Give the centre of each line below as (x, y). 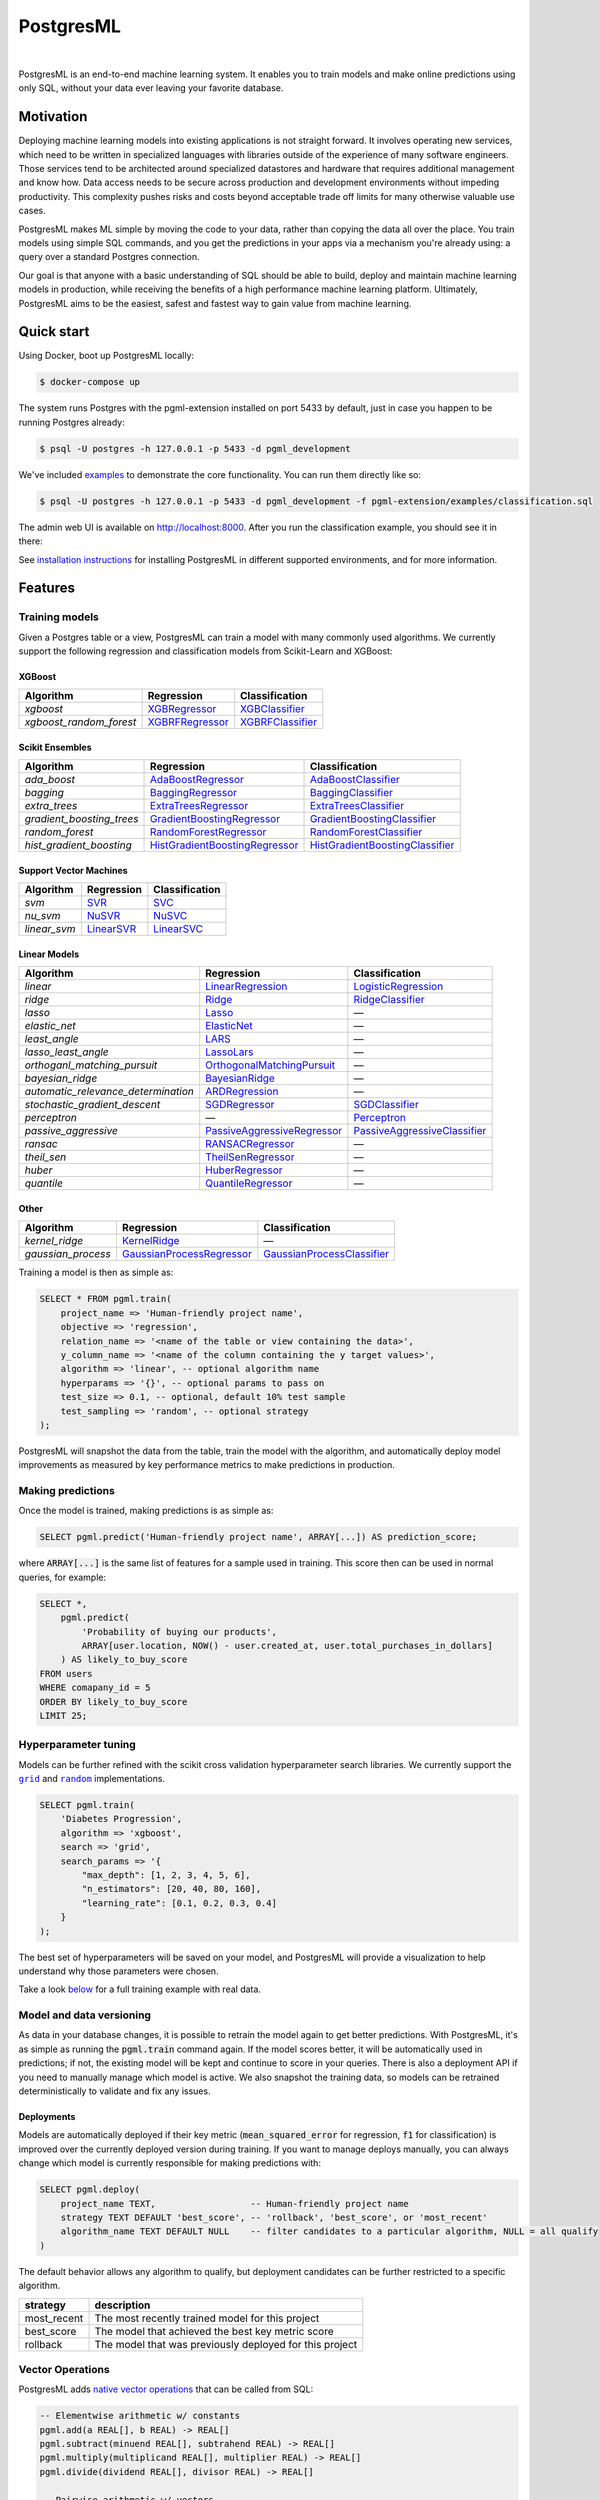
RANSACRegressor (250, 1144)
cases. (32, 211)
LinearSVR (111, 929)
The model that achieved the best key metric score (214, 2331)
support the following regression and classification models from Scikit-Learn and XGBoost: (205, 651)
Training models (58, 617)
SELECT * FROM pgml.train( (105, 1299)
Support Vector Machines (73, 871)
